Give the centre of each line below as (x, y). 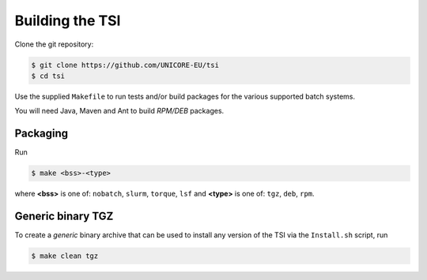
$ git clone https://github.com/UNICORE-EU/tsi (125, 65)
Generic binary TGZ (64, 216)
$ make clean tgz (65, 256)
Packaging (42, 134)
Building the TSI (68, 21)
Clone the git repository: (54, 44)
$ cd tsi (48, 76)
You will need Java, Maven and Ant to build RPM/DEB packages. (119, 111)
